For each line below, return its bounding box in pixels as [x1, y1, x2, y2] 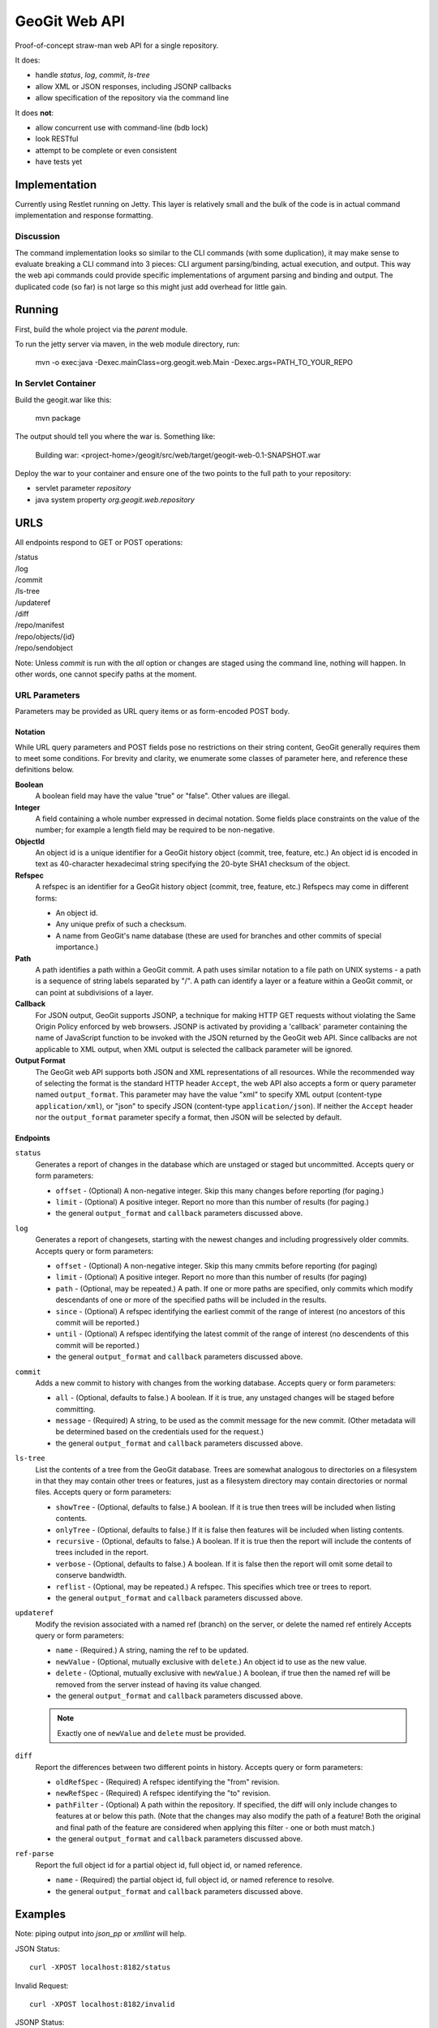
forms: [35, 893, 58, 903]
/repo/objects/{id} [15, 631, 75, 641]
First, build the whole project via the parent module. [15, 324, 188, 334]
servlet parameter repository [35, 483, 131, 493]
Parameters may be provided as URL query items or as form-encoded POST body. [15, 707, 290, 716]
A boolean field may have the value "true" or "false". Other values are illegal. [35, 791, 291, 801]
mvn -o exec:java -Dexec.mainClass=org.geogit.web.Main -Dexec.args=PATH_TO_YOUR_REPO [35, 358, 353, 367]
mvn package [35, 413, 81, 423]
